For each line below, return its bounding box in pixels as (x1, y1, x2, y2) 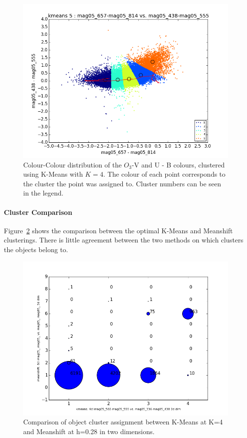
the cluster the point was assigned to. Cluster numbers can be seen (23, 178, 221, 188)
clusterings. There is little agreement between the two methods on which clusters (4, 235, 244, 245)
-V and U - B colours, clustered (131, 159, 225, 169)
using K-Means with (23, 169, 83, 179)
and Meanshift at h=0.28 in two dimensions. (23, 426, 155, 436)
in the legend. (23, 188, 64, 198)
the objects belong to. (4, 244, 68, 254)
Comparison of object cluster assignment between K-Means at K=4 (23, 417, 223, 427)
